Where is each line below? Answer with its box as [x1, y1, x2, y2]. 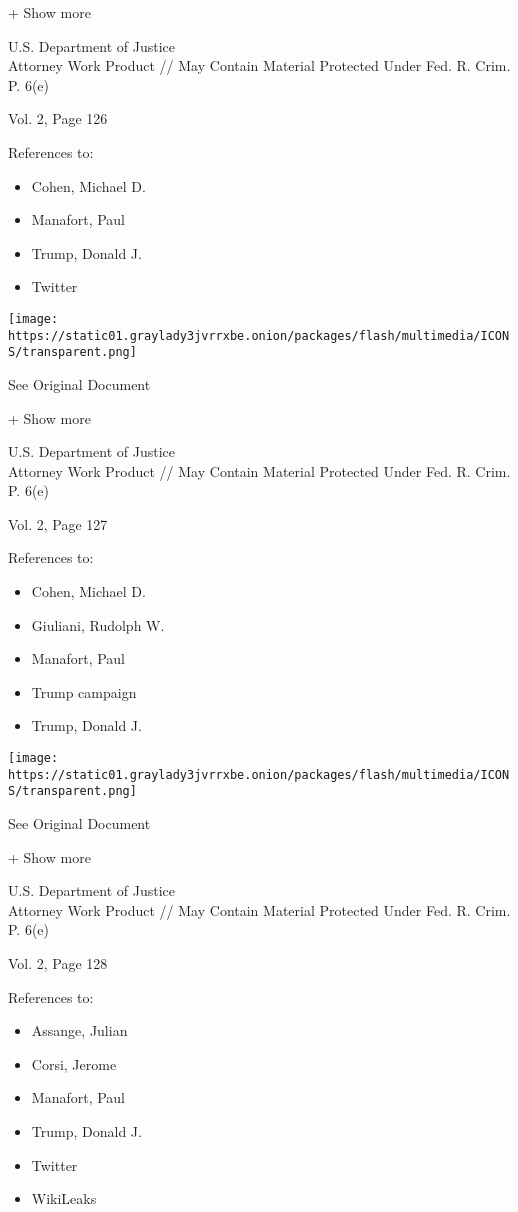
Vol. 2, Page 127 [8, 513, 108, 534]
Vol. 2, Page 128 [8, 952, 108, 973]
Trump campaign [31, 681, 137, 702]
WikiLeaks [31, 1188, 97, 1209]
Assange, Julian [31, 1020, 128, 1041]
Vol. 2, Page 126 [8, 108, 108, 129]
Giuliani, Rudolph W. [31, 614, 165, 635]
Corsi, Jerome [31, 1053, 117, 1074]
